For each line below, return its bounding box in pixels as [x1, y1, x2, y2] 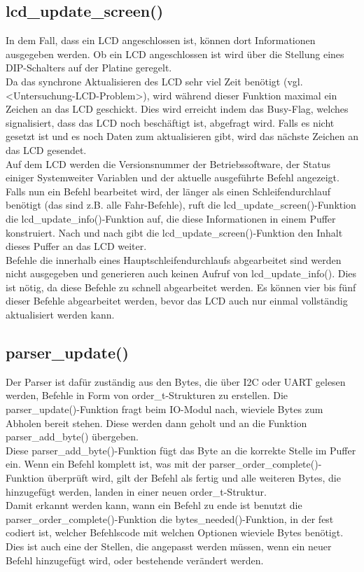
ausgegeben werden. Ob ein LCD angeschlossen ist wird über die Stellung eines [6, 46, 344, 61]
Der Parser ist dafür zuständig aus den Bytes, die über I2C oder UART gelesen [6, 374, 346, 389]
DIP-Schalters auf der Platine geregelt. [6, 60, 172, 75]
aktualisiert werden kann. [6, 307, 115, 322]
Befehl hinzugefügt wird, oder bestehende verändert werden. [6, 552, 264, 567]
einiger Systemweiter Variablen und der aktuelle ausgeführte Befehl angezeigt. [6, 170, 339, 185]
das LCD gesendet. [6, 142, 87, 157]
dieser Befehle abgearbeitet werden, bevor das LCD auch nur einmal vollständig [6, 293, 348, 308]
